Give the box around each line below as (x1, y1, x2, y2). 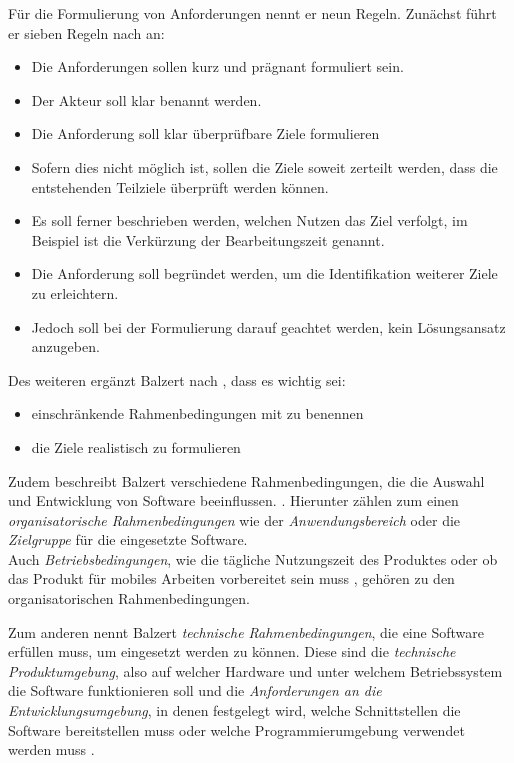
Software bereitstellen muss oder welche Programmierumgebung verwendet (8, 719, 465, 740)
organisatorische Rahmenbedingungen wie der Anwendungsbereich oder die (8, 509, 461, 530)
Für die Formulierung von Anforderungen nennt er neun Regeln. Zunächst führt (8, 3, 497, 23)
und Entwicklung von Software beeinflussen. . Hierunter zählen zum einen (8, 490, 459, 511)
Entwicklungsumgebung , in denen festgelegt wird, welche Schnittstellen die (8, 700, 461, 721)
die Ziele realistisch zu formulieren (31, 436, 241, 457)
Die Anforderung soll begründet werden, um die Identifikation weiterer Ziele (31, 263, 498, 284)
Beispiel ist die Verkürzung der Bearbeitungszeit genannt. (31, 229, 385, 250)
